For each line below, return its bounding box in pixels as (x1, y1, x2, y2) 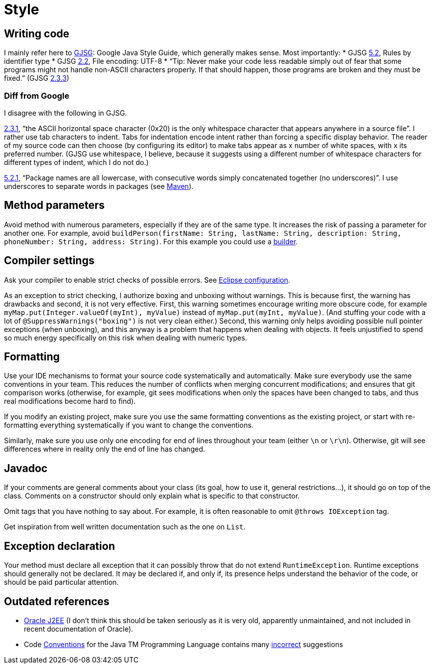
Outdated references (4, 595, 110, 608)
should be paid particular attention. (4, 578, 119, 587)
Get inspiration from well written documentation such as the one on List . (4, 522, 246, 531)
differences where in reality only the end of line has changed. (4, 445, 205, 454)
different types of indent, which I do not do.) (4, 158, 149, 167)
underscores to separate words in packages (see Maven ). (4, 181, 194, 190)
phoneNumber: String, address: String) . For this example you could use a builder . (4, 237, 298, 246)
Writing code (4, 27, 70, 40)
